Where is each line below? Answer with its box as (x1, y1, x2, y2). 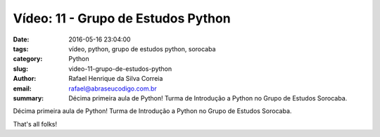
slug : (13, 64, 28, 73)
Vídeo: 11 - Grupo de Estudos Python (13, 11, 232, 26)
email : (13, 84, 32, 93)
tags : (13, 44, 29, 53)
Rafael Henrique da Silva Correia (68, 74, 163, 83)
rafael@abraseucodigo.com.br (68, 84, 158, 93)
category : (13, 55, 43, 63)
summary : (13, 93, 44, 102)
